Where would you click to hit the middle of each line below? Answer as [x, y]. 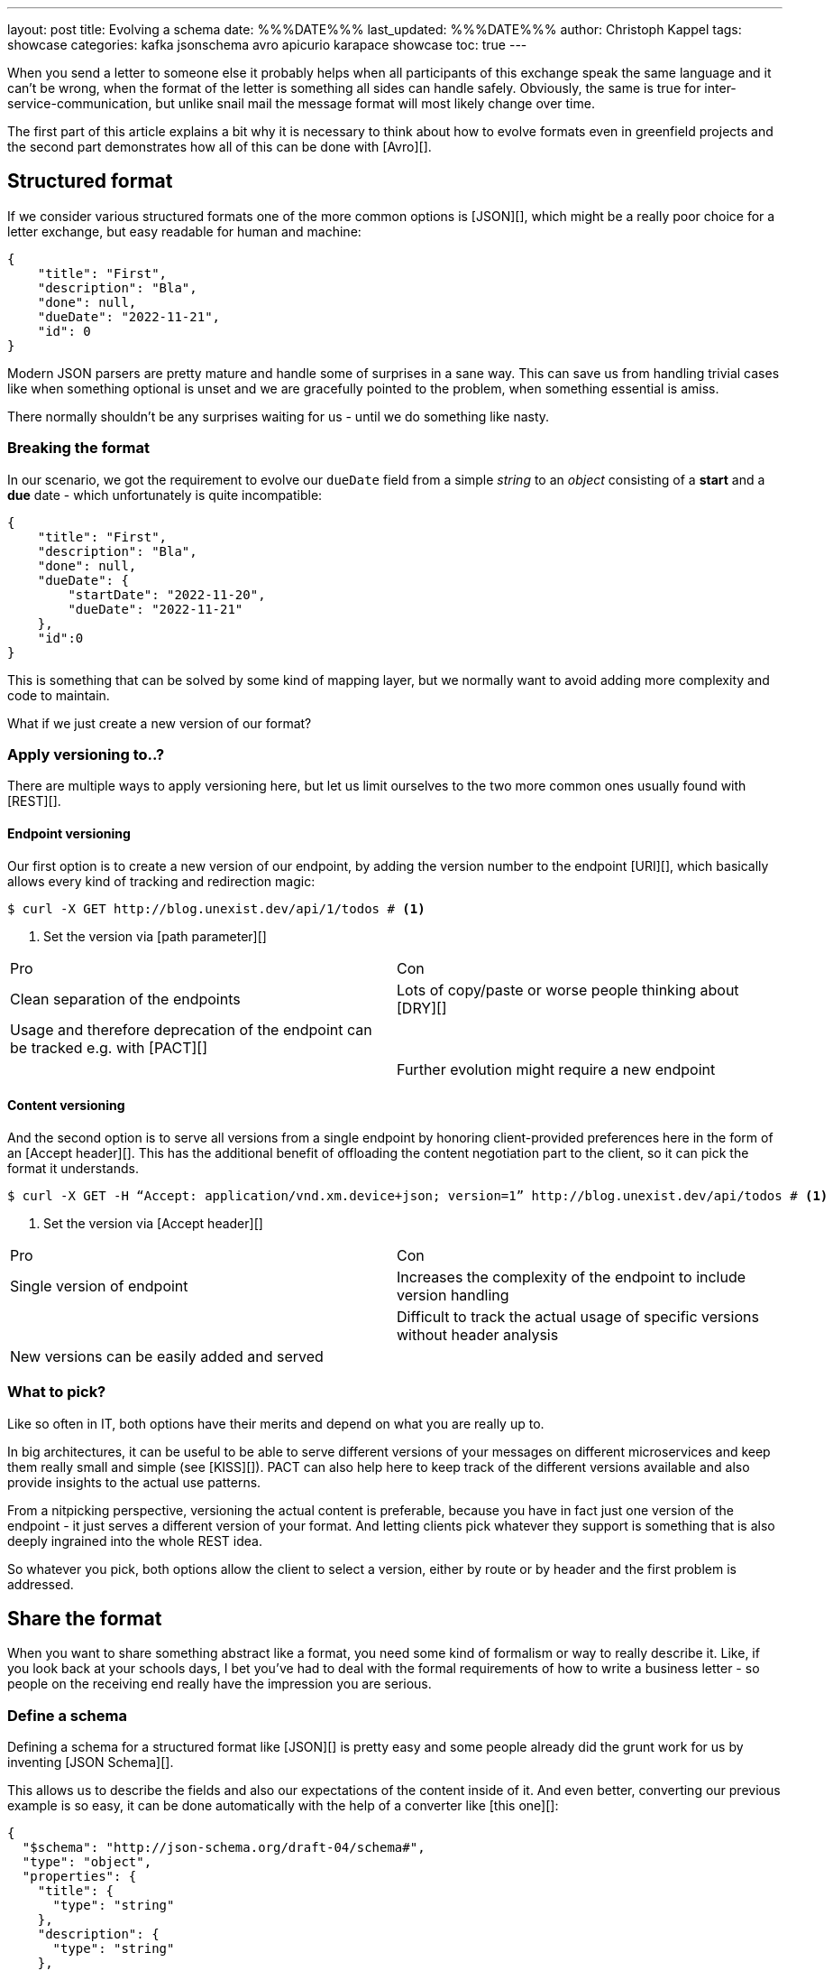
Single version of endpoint [99, 1286]
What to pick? [57, 1392]
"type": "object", [87, 1862]
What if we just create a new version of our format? [160, 723]
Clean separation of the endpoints [125, 999]
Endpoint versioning [69, 833]
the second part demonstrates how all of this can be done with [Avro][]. [220, 147]
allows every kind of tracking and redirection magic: [161, 881]
